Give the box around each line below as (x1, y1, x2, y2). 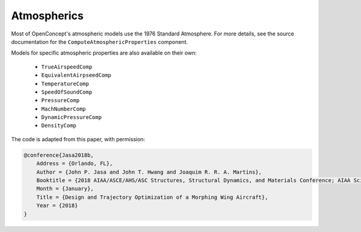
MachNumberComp (41, 105, 87, 112)
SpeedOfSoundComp (41, 88, 93, 96)
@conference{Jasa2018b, (23, 151, 94, 159)
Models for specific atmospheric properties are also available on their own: (11, 49, 197, 56)
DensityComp (41, 122, 76, 129)
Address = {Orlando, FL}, (36, 160, 113, 167)
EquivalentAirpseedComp (41, 72, 111, 79)
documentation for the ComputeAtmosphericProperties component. (11, 38, 188, 45)
